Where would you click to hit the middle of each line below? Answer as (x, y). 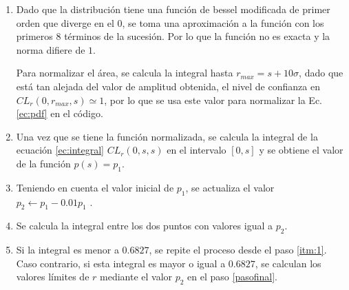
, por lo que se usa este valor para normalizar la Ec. (213, 100)
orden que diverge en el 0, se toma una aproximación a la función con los (170, 22)
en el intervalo (197, 150)
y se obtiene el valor (301, 150)
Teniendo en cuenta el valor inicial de (95, 187)
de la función (43, 163)
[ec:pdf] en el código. (60, 113)
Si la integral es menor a (67, 250)
